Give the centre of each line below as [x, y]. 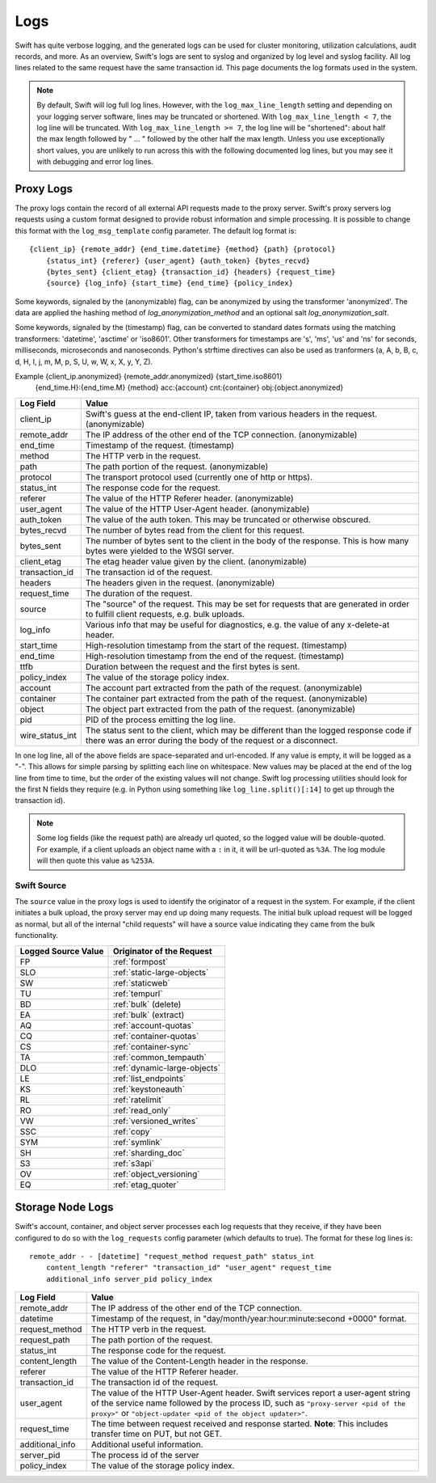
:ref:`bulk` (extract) [149, 1015]
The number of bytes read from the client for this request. [195, 530]
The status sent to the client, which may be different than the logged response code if [248, 730]
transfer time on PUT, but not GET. [156, 1434]
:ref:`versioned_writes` [155, 1121]
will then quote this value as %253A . [96, 860]
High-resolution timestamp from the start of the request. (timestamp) [216, 645]
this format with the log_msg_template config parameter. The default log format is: [155, 230]
